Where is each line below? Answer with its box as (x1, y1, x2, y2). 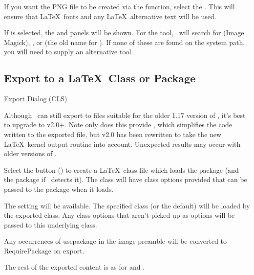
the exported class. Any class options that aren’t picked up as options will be (4, 210, 235, 220)
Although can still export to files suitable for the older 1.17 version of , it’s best (4, 110, 246, 120)
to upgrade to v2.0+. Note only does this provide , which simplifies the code (4, 119, 233, 130)
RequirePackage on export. (4, 245, 85, 255)
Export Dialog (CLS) (4, 93, 67, 104)
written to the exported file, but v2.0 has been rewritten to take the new (4, 129, 222, 139)
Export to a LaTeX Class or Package (4, 70, 196, 86)
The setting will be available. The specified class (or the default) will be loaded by (4, 200, 250, 210)
